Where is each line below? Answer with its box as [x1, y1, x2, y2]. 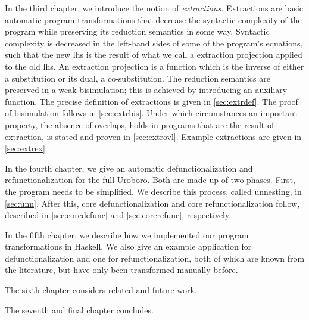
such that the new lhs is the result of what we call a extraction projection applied [5, 48, 302, 61]
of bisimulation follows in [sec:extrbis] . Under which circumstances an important [5, 107, 298, 119]
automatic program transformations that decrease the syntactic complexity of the [5, 13, 302, 26]
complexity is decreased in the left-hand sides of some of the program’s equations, [5, 36, 303, 49]
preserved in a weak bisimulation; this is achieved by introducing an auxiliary [5, 83, 288, 96]
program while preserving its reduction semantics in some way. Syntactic [5, 25, 270, 38]
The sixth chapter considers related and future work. [5, 284, 197, 296]
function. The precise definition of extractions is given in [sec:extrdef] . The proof [5, 95, 298, 107]
